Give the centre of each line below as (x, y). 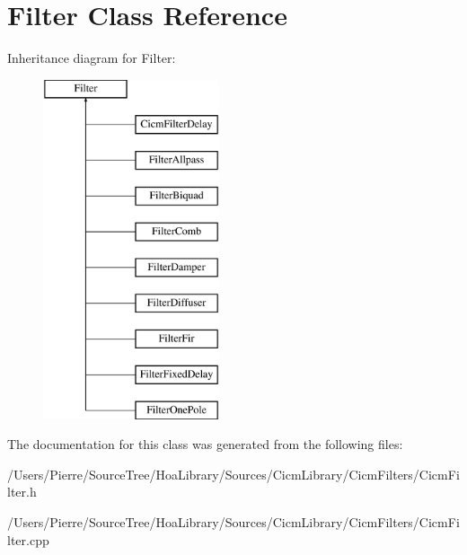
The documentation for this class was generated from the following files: (205, 444)
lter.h (22, 492)
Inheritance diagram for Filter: (92, 58)
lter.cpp (28, 539)
